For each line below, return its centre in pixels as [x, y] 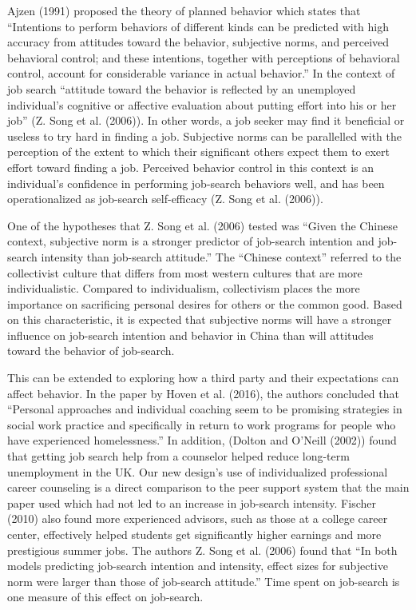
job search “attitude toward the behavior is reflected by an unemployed [182, 88]
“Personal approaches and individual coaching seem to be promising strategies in [205, 409]
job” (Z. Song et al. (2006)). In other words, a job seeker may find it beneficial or [206, 120]
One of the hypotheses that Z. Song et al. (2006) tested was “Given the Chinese [202, 225]
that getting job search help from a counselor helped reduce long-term [178, 456]
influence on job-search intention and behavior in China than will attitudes [190, 335]
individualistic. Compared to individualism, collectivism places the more [184, 288]
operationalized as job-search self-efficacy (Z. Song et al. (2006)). [165, 199]
